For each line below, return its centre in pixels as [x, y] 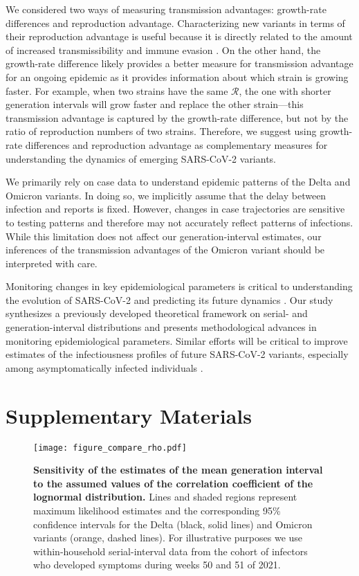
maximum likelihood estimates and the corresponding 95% [157, 510]
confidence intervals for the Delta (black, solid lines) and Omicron [173, 524]
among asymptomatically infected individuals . [104, 367]
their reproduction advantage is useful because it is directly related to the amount [179, 36]
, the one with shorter [285, 90]
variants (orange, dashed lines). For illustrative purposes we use [168, 538]
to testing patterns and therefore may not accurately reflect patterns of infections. [179, 222]
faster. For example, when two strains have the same [117, 90]
